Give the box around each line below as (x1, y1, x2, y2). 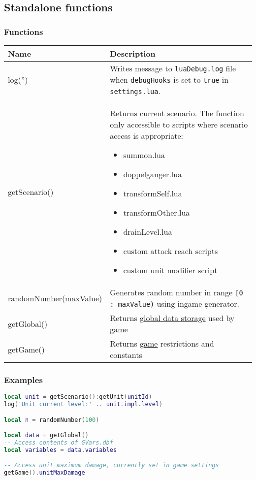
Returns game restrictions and (110, 338, 214, 349)
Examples (4, 373, 43, 385)
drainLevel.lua (123, 226, 172, 237)
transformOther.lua (123, 207, 190, 218)
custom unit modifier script (123, 264, 218, 276)
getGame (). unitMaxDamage (4, 469, 85, 477)
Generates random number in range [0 (110, 287, 243, 298)
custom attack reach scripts (123, 245, 218, 256)
